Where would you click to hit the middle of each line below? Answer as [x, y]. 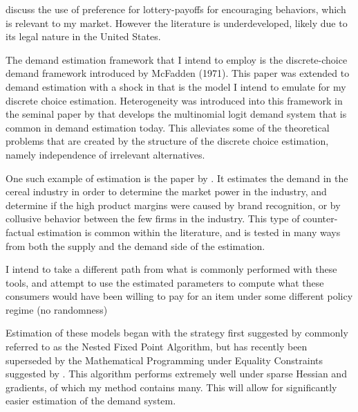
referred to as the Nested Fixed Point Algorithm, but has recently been [157, 347]
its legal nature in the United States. [83, 36]
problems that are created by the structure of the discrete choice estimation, [167, 141]
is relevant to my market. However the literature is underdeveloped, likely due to [177, 23]
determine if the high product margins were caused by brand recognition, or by [173, 205]
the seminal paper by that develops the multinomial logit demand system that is [176, 114]
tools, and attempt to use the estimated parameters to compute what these [165, 282]
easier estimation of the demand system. [91, 401]
